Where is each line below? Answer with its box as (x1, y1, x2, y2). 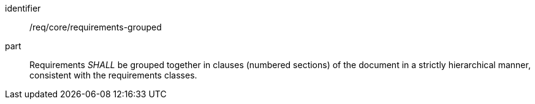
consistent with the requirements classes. (29, 70, 197, 80)
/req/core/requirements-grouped (29, 22, 162, 32)
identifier (5, 3, 41, 13)
